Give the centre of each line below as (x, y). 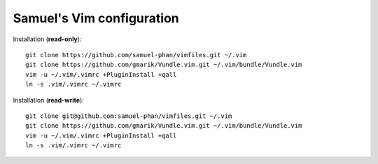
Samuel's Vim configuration (96, 18)
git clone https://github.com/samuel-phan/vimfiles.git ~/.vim (136, 55)
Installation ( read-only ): (47, 39)
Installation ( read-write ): (48, 100)
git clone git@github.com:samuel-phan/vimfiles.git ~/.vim (129, 116)
